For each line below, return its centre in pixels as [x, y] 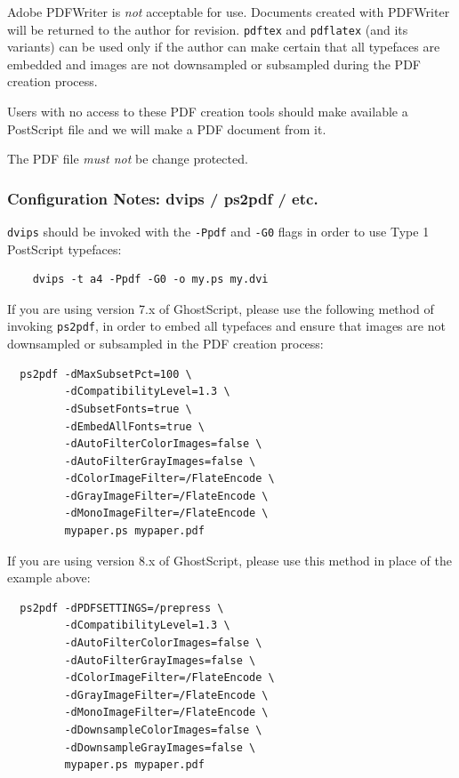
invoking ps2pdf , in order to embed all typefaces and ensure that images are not [226, 326]
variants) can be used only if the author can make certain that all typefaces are [224, 47]
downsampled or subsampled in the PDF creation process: [165, 344]
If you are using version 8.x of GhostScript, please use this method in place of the [230, 560]
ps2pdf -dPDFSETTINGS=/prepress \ [122, 608]
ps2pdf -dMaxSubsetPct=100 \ [106, 374]
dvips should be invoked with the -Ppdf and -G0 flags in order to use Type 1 [218, 232]
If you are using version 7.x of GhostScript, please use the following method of [221, 308]
